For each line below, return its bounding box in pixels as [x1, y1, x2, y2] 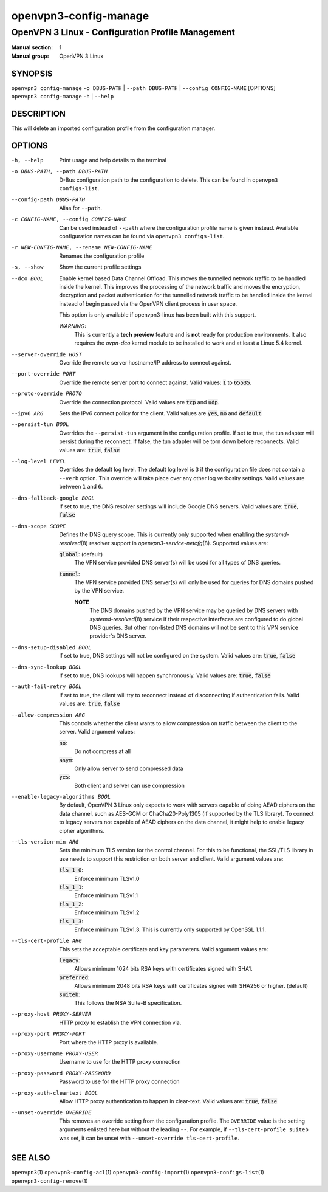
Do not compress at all [74, 748, 131, 755]
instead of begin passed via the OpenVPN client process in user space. [59, 300, 237, 307]
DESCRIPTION [11, 108, 66, 119]
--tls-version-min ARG [11, 839, 79, 846]
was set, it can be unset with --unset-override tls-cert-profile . [59, 1134, 239, 1142]
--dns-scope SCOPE [11, 523, 66, 529]
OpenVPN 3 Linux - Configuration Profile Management [11, 27, 235, 38]
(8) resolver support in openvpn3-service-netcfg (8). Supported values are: [80, 539, 268, 546]
